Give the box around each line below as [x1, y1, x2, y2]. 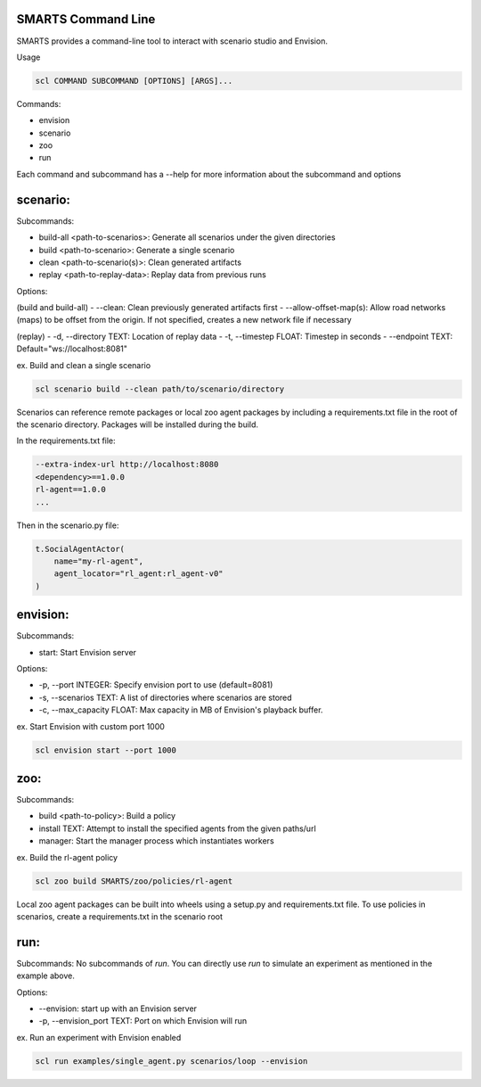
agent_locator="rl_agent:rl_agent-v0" [53, 569, 224, 579]
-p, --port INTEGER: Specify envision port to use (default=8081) [38, 679, 273, 690]
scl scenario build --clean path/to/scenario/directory [35, 383, 285, 394]
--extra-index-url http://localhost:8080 [35, 459, 219, 470]
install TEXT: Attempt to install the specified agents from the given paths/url [38, 823, 316, 834]
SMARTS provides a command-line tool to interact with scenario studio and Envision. [16, 36, 329, 46]
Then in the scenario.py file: [16, 520, 119, 531]
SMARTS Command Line [16, 12, 156, 27]
